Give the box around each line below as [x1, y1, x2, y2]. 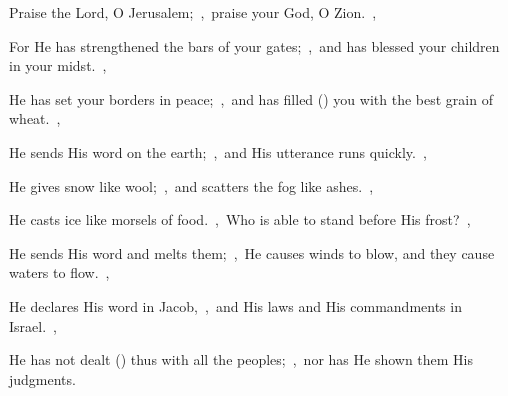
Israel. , [9, 315, 57, 336]
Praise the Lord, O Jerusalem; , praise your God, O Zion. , [9, 2, 377, 22]
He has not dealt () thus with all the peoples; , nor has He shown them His [9, 349, 474, 370]
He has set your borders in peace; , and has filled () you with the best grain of [9, 88, 493, 109]
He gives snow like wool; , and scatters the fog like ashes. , [9, 175, 374, 196]
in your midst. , [9, 55, 107, 76]
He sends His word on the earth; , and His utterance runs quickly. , [9, 141, 427, 162]
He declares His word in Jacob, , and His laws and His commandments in [9, 295, 462, 316]
